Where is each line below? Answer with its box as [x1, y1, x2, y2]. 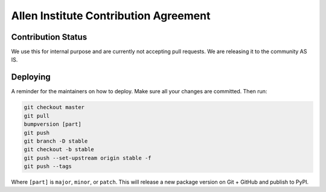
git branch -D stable [24, 137, 88, 144]
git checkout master [24, 104, 85, 111]
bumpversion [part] [24, 121, 81, 128]
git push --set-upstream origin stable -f [24, 154, 152, 161]
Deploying [11, 72, 51, 82]
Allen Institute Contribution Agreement [11, 9, 211, 22]
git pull [24, 112, 50, 119]
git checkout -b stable [24, 146, 95, 153]
